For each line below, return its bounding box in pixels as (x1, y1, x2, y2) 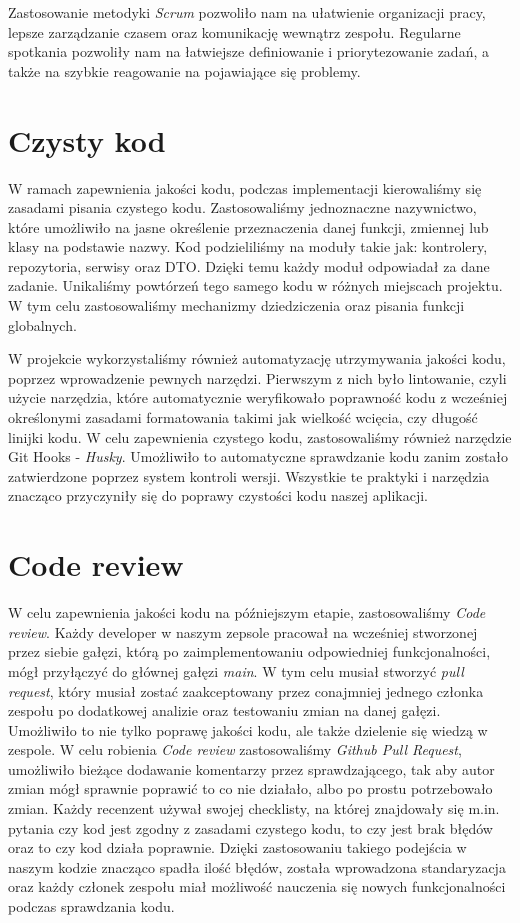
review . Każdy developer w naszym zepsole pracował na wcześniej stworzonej (8, 621, 478, 642)
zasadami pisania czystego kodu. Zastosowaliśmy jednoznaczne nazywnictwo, (8, 197, 477, 218)
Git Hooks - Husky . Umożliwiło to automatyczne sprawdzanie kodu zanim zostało (8, 446, 509, 467)
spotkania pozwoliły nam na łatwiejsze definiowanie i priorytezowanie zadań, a (8, 41, 489, 62)
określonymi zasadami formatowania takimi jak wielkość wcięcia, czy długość (8, 407, 478, 428)
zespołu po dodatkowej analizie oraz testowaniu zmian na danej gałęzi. (8, 700, 441, 721)
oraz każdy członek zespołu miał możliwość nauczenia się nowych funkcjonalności (8, 876, 506, 897)
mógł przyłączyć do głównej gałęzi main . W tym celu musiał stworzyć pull (8, 660, 464, 681)
